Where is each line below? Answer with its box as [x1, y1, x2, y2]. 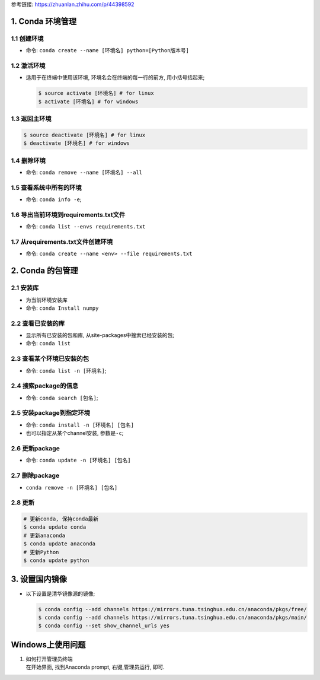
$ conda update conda [23, 524, 87, 530]
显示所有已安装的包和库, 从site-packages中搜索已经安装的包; [25, 332, 175, 339]
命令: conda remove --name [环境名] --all [25, 169, 143, 176]
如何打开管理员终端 [25, 655, 73, 662]
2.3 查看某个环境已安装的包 [11, 355, 89, 363]
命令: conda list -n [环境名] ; [25, 367, 107, 374]
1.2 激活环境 [11, 61, 46, 69]
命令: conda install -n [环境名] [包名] [25, 421, 135, 428]
